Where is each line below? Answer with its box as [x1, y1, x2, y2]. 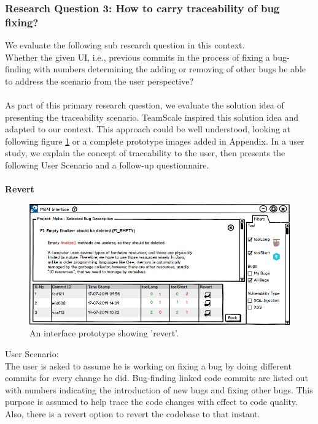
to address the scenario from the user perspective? [5, 74, 193, 87]
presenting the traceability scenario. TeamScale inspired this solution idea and [5, 110, 299, 123]
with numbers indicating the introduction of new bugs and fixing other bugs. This [5, 383, 313, 396]
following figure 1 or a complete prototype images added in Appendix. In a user [5, 134, 304, 147]
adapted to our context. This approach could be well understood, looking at [5, 123, 291, 135]
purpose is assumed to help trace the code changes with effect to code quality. [5, 395, 298, 408]
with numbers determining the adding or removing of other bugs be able [33, 62, 306, 75]
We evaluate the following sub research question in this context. [5, 39, 245, 51]
